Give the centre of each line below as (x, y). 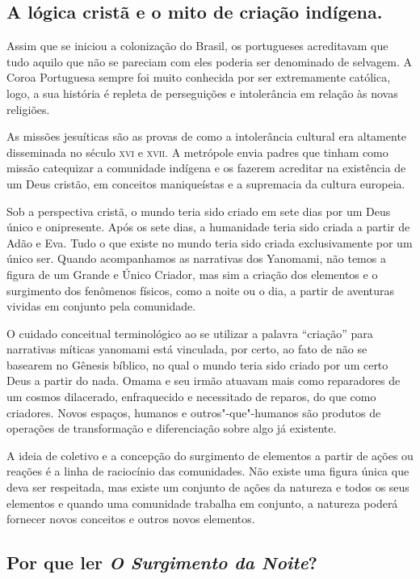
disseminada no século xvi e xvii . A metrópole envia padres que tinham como (197, 152)
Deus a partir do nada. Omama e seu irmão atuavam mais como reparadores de (204, 380)
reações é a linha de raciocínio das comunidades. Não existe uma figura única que (208, 471)
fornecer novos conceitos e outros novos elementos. (131, 519)
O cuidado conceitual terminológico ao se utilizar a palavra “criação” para (190, 333)
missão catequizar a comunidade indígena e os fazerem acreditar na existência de (206, 168)
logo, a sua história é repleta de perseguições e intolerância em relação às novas (202, 93)
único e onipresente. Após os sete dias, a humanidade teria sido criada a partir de (208, 227)
